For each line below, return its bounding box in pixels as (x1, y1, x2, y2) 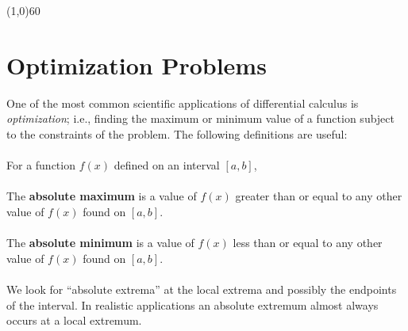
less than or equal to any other (233, 234, 383, 251)
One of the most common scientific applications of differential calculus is (6, 94, 359, 111)
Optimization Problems (6, 48, 267, 81)
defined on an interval (114, 157, 220, 173)
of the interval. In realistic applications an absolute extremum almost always (6, 296, 379, 313)
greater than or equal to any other (235, 188, 402, 204)
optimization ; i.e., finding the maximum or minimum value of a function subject (6, 110, 395, 127)
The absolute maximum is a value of (6, 188, 197, 204)
